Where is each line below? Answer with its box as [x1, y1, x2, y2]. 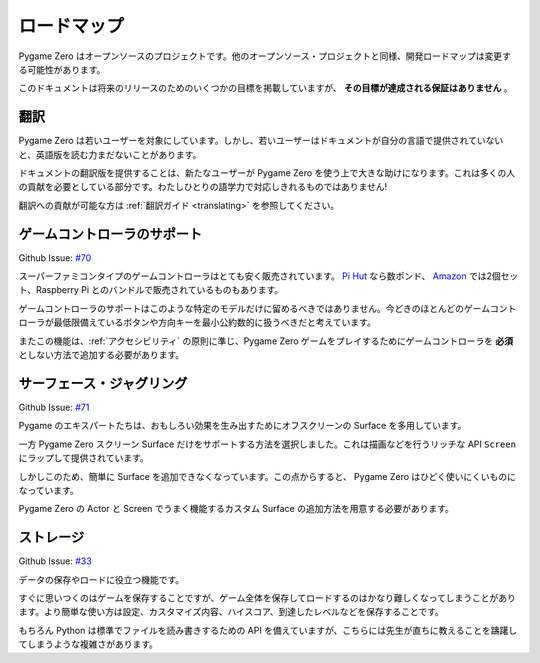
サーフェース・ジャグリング [18, 375, 188, 392]
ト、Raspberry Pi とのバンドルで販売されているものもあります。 [18, 284, 284, 296]
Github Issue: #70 [18, 251, 92, 264]
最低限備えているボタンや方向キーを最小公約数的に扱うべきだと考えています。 [53, 316, 377, 329]
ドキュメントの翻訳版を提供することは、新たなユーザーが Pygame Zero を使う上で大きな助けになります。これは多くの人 [18, 167, 515, 179]
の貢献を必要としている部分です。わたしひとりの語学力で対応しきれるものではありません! [18, 181, 388, 193]
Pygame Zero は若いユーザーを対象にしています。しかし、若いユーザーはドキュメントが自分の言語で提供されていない [18, 135, 504, 147]
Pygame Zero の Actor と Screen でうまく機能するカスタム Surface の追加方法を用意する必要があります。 [18, 503, 455, 515]
